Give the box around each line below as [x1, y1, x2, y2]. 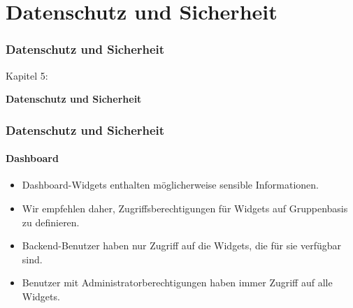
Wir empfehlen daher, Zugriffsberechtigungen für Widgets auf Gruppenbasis [22, 201, 348, 216]
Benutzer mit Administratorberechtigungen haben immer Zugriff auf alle [22, 275, 333, 290]
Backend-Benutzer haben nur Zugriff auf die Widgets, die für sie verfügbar [22, 238, 341, 253]
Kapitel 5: [6, 68, 48, 82]
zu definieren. [22, 214, 80, 229]
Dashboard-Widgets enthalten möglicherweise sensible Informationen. [22, 177, 319, 192]
